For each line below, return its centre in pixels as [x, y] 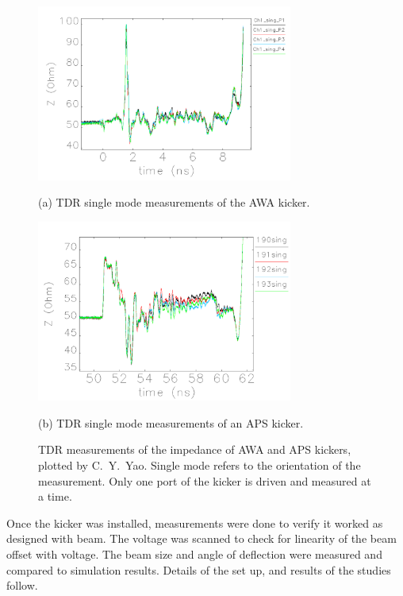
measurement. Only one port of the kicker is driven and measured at [205, 480]
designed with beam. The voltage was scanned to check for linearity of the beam [201, 538]
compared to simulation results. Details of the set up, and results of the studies [199, 569]
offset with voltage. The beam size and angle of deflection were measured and [194, 554]
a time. [55, 496]
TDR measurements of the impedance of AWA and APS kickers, [195, 449]
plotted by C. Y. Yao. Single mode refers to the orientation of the [200, 465]
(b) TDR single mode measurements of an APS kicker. [171, 422]
